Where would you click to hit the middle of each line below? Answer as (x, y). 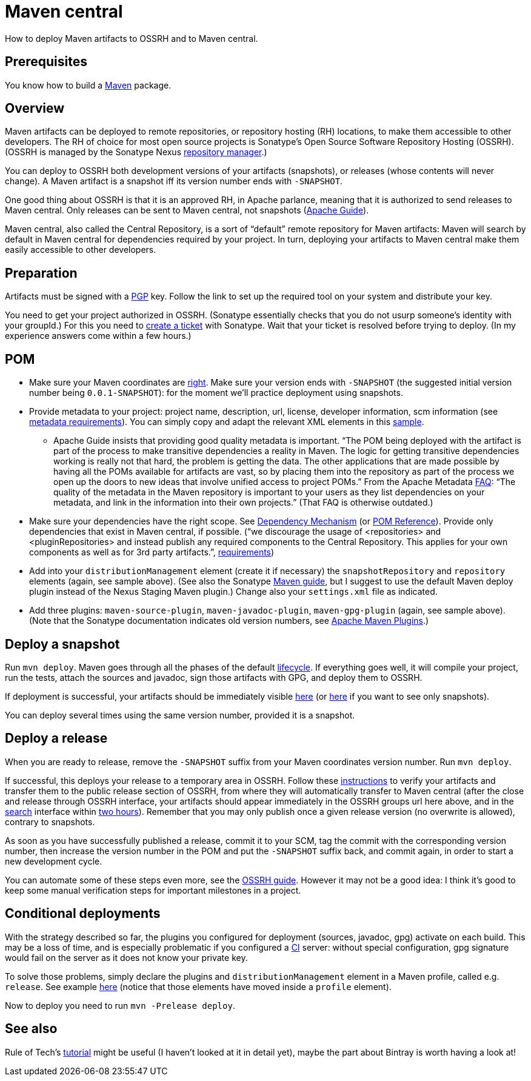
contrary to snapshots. (50, 822)
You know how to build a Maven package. (88, 85)
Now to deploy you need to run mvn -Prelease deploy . (120, 1005)
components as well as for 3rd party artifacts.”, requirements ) (152, 552)
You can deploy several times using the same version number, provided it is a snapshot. (180, 715)
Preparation (41, 273)
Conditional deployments (83, 914)
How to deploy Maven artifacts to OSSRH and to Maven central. (132, 38)
